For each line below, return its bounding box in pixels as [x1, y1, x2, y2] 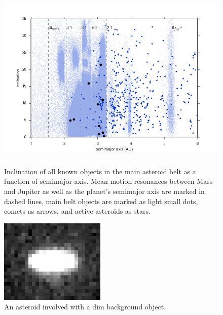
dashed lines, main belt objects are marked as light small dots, [4, 195, 198, 206]
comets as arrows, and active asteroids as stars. [4, 206, 151, 216]
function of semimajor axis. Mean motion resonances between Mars [4, 176, 213, 186]
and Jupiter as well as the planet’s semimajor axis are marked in [4, 185, 205, 196]
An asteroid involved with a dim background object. [4, 301, 166, 312]
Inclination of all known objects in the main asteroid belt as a [4, 166, 196, 176]
